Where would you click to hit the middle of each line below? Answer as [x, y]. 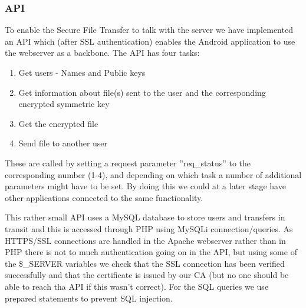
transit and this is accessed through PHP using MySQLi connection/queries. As [149, 228]
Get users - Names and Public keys [82, 72]
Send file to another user [63, 143]
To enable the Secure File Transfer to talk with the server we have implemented [149, 30]
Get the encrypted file [58, 123]
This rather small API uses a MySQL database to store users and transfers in [145, 217]
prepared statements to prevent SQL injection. [89, 298]
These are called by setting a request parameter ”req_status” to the [128, 163]
